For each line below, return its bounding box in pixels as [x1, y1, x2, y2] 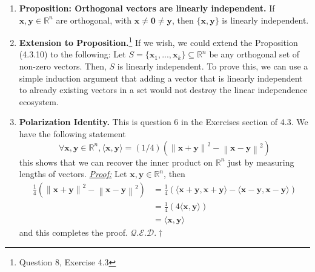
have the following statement [19, 128, 126, 140]
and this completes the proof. [19, 226, 128, 239]
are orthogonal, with [56, 13, 131, 26]
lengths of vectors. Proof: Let [19, 167, 127, 180]
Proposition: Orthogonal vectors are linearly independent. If [19, 2, 275, 14]
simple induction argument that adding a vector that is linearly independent [19, 71, 303, 84]
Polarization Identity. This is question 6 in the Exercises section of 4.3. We [19, 115, 308, 128]
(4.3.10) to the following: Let [19, 48, 126, 60]
